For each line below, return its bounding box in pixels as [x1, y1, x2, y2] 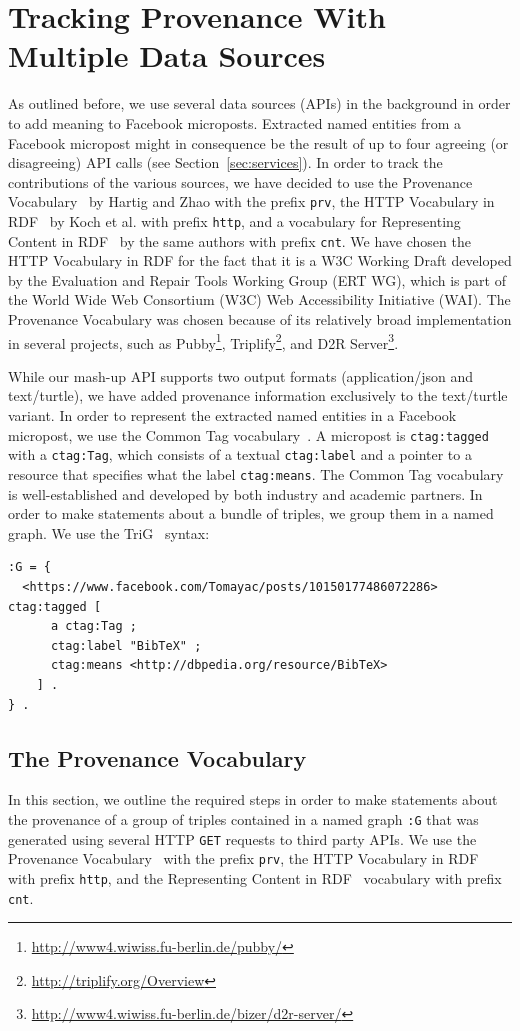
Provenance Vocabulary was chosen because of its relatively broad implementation [8, 309, 512, 330]
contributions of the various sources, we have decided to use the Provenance [8, 171, 473, 192]
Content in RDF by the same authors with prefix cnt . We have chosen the [8, 230, 471, 251]
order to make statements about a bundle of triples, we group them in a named [8, 503, 494, 524]
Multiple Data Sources [8, 35, 326, 76]
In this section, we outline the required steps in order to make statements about [8, 789, 498, 810]
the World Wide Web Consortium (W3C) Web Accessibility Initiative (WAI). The [8, 289, 511, 310]
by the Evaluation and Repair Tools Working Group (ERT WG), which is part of [8, 269, 506, 290]
